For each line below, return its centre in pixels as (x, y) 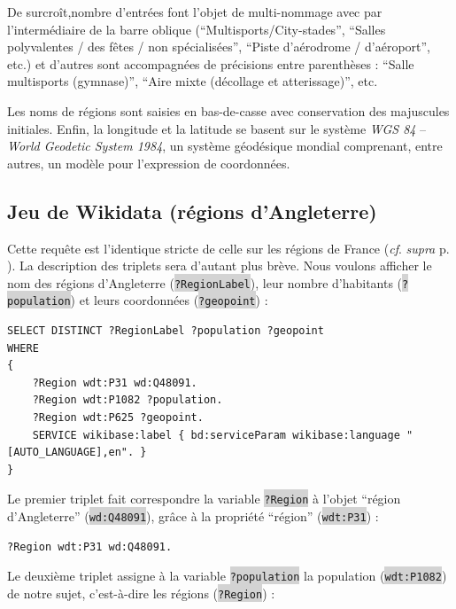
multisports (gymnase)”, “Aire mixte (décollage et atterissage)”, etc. (193, 81)
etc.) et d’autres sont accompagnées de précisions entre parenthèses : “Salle (211, 63)
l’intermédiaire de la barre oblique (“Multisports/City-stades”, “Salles (197, 29)
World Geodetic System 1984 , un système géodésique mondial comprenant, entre (225, 146)
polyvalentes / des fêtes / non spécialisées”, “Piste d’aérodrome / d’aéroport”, (219, 47)
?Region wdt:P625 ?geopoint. (118, 418)
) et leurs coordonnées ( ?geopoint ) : (169, 300)
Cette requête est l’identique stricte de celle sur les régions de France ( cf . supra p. (228, 248)
